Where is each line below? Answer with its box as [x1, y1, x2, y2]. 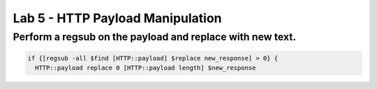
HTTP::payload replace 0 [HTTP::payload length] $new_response [35, 64, 256, 72]
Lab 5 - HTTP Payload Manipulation [13, 10, 223, 26]
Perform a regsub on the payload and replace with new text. [13, 31, 297, 43]
